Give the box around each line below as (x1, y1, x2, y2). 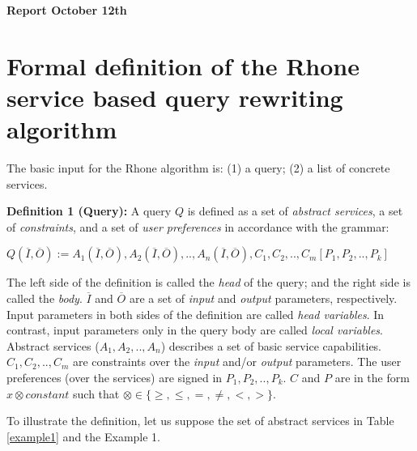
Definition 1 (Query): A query (6, 202, 172, 219)
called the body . (6, 290, 83, 307)
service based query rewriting (6, 80, 343, 113)
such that (73, 385, 120, 402)
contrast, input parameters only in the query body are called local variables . (6, 321, 383, 338)
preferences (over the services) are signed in (6, 369, 223, 386)
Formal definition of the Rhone (6, 49, 360, 82)
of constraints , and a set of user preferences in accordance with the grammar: (6, 218, 389, 235)
